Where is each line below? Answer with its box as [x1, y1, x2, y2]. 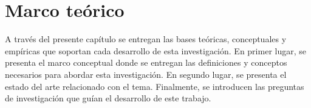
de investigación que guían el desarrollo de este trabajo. [5, 92, 211, 104]
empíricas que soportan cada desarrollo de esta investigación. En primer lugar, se [5, 44, 306, 57]
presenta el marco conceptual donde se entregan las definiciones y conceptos [5, 56, 287, 69]
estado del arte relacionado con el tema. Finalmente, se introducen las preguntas [5, 80, 304, 92]
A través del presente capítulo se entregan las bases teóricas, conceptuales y [5, 33, 287, 45]
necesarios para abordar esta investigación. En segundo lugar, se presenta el [5, 68, 287, 80]
